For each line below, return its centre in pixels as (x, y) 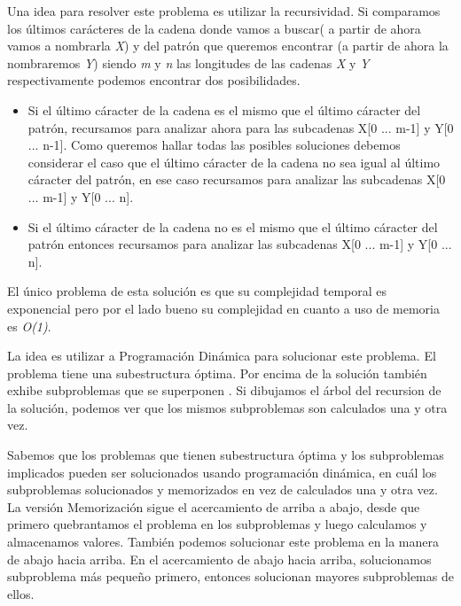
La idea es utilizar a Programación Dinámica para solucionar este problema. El (222, 356)
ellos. (21, 593)
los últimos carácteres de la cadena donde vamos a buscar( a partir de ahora (214, 28)
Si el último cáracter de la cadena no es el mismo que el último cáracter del (233, 226)
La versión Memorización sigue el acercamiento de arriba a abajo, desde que (214, 506)
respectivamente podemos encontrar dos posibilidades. (154, 80)
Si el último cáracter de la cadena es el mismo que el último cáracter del (224, 109)
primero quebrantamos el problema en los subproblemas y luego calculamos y (217, 524)
